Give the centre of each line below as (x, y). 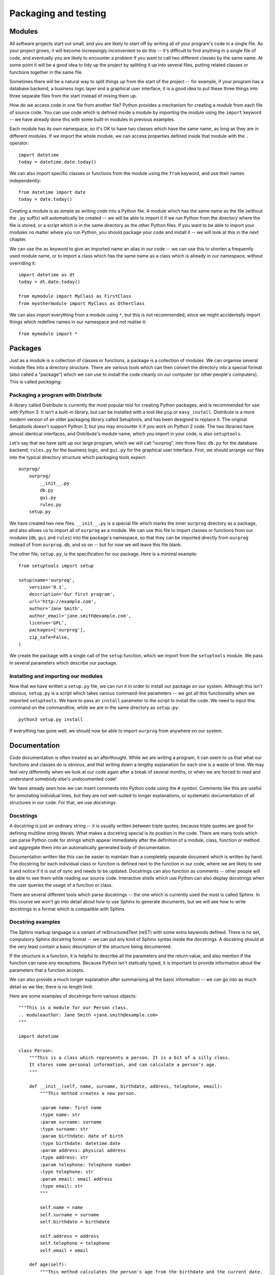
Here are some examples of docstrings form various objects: (73, 996)
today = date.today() (45, 199)
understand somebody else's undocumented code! (63, 779)
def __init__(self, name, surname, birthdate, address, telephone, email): (126, 1086)
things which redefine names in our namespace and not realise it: (78, 322)
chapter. (18, 239)
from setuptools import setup (56, 566)
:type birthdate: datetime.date (80, 1143)
